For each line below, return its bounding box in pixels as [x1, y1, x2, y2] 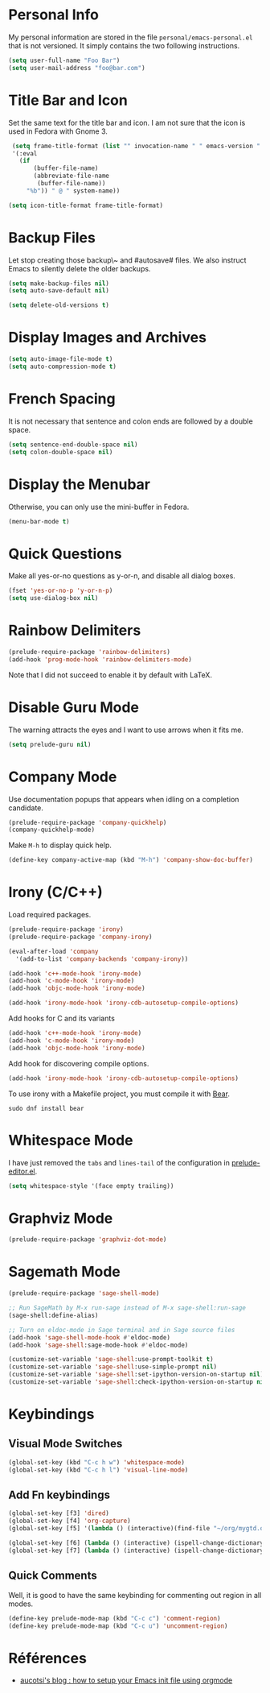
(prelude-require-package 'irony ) [8, 925, 125, 933]
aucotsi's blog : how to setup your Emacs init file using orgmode [19, 1675, 233, 1685]
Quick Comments [8, 1569, 98, 1583]
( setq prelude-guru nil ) [8, 740, 92, 748]
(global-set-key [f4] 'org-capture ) [8, 1517, 131, 1525]
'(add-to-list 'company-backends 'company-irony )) [15, 954, 189, 963]
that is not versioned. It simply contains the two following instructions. [8, 40, 240, 50]
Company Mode [8, 768, 117, 786]
